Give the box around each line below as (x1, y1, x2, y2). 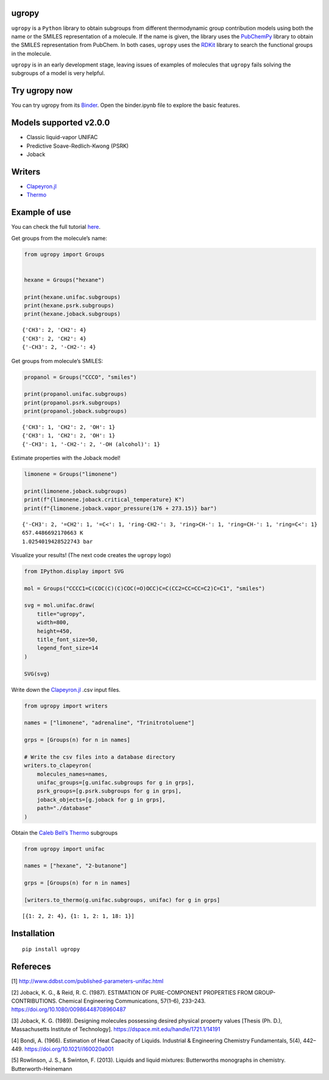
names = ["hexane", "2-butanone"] (24, 862, 127, 869)
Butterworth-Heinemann (11, 1065, 73, 1072)
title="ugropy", (37, 610, 85, 617)
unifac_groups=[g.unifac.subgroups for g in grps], (37, 779, 195, 787)
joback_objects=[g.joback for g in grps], (37, 796, 166, 803)
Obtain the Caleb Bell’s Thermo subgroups (11, 829, 118, 836)
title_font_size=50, (37, 636, 99, 643)
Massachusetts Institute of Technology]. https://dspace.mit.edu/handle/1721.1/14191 (11, 1026, 221, 1033)
